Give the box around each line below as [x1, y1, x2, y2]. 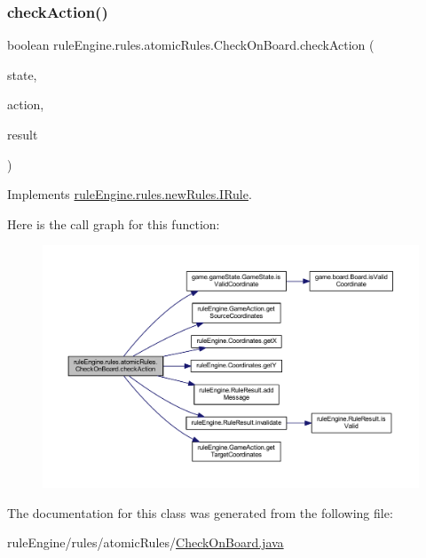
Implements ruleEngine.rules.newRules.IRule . [7, 185, 252, 203]
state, [7, 65, 37, 84]
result [7, 125, 38, 143]
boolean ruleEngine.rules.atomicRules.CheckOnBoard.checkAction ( [7, 36, 375, 54]
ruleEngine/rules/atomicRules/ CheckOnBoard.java [7, 533, 284, 552]
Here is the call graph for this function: [7, 214, 220, 233]
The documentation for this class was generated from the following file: [7, 503, 393, 522]
